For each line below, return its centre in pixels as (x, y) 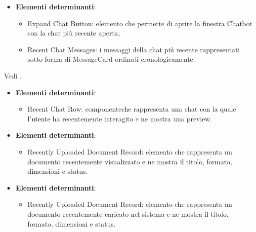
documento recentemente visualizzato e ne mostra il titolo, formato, (130, 161)
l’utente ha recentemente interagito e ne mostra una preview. (120, 118)
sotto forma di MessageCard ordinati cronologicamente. (111, 59)
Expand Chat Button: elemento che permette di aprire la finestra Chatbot (140, 23)
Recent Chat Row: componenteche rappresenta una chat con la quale (132, 109)
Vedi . (13, 75)
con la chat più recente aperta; (74, 33)
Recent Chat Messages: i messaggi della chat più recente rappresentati (134, 49)
